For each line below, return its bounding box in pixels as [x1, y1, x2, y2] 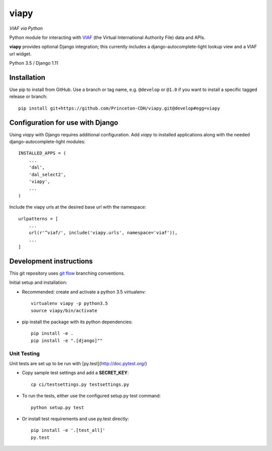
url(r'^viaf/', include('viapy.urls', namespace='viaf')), [28, 230, 178, 236]
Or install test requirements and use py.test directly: [22, 416, 129, 422]
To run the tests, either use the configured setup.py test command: [22, 393, 161, 399]
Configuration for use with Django [9, 118, 118, 127]
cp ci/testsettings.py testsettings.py [31, 381, 129, 387]
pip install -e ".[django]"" [31, 337, 103, 343]
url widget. [9, 51, 32, 57]
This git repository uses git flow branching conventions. [9, 270, 125, 276]
